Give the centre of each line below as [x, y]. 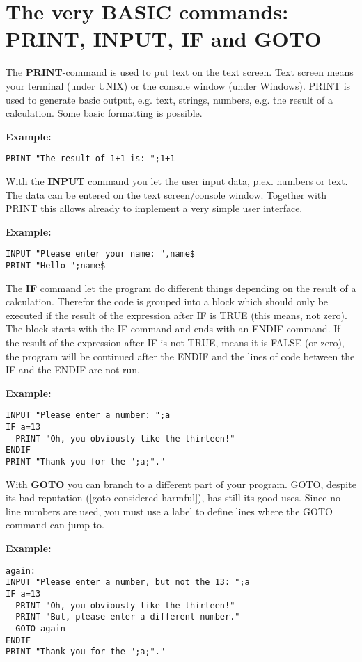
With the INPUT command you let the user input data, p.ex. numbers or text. [177, 180]
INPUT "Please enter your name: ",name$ [101, 254]
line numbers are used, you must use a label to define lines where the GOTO [169, 511]
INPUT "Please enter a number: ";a [88, 415]
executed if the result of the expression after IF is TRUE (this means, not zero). [176, 315]
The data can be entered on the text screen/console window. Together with [166, 194]
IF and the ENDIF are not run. [73, 370]
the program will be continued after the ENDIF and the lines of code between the [180, 356]
